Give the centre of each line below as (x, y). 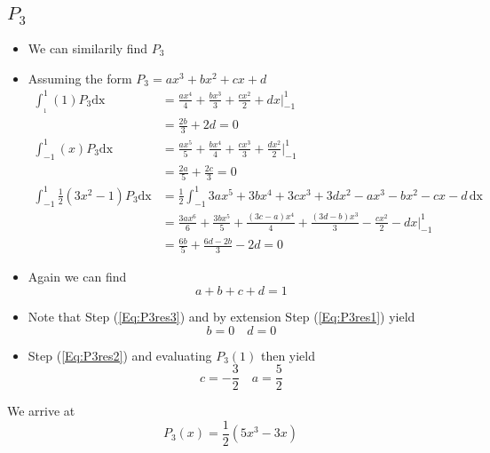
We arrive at (41, 411)
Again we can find (77, 277)
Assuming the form (80, 78)
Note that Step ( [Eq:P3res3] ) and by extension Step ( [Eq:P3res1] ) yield (221, 316)
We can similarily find (88, 48)
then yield (288, 355)
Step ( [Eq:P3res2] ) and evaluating (120, 355)
